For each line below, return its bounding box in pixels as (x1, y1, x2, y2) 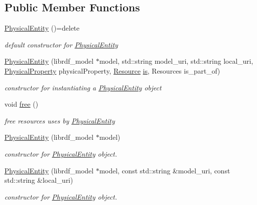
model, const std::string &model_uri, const (99, 165, 230, 175)
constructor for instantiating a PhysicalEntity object (4, 82, 162, 92)
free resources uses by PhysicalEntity (4, 115, 115, 125)
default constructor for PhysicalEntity (4, 39, 118, 49)
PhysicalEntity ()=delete (4, 23, 80, 33)
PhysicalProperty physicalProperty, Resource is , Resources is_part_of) (4, 65, 220, 76)
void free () (4, 99, 39, 109)
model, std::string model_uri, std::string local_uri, (99, 56, 254, 66)
